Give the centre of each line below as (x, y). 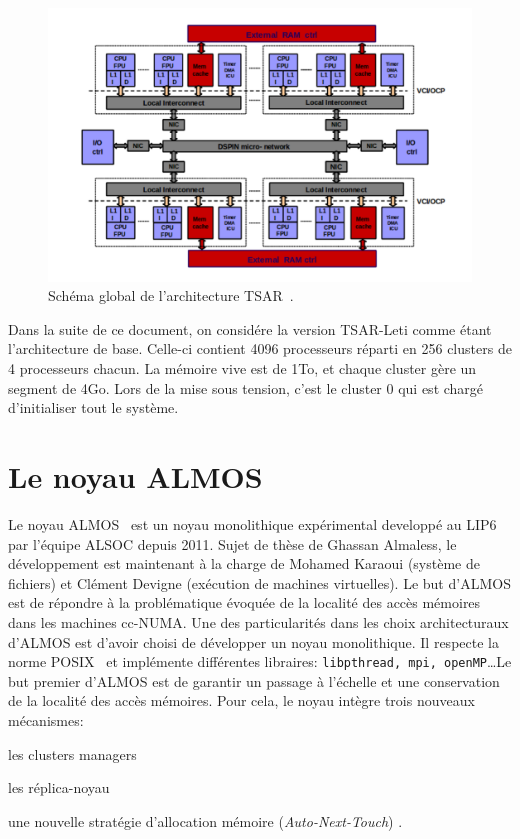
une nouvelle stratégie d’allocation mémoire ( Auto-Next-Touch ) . (205, 820)
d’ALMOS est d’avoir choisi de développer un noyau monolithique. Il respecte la (253, 641)
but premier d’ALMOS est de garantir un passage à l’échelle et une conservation (254, 680)
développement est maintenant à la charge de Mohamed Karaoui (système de (244, 563)
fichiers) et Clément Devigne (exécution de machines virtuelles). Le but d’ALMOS (259, 582)
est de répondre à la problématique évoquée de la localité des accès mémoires (244, 602)
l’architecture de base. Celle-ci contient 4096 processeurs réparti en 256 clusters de (260, 348)
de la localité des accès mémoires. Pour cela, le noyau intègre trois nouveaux (241, 700)
